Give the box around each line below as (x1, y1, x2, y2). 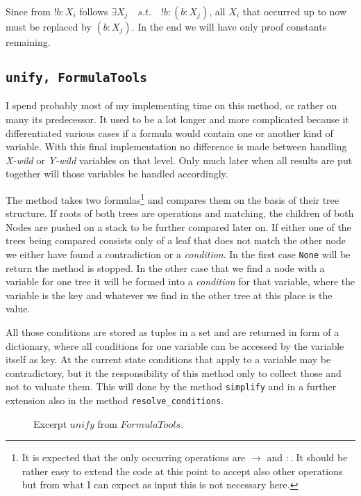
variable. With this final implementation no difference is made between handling (6, 139, 347, 154)
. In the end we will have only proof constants (131, 19, 327, 33)
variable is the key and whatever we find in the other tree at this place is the (6, 287, 333, 302)
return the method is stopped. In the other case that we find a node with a (6, 260, 325, 275)
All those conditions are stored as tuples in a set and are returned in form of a (6, 325, 339, 339)
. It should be (289, 450, 348, 465)
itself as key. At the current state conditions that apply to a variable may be (6, 352, 331, 367)
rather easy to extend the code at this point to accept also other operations (22, 463, 343, 478)
